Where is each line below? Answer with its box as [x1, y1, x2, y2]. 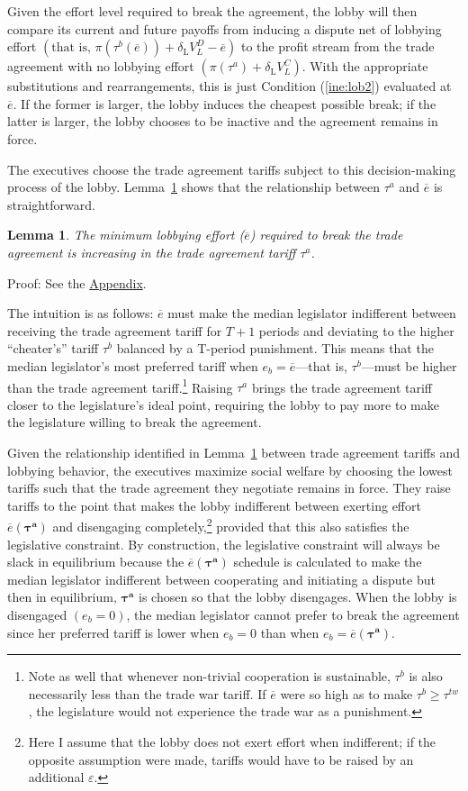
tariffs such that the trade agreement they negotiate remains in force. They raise [7, 478, 451, 497]
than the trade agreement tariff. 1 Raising [7, 375, 233, 396]
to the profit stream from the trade [240, 37, 435, 56]
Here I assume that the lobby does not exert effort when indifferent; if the [28, 732, 436, 750]
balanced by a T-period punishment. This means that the [116, 339, 434, 358]
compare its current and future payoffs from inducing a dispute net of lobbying [7, 19, 442, 38]
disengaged [7, 605, 67, 623]
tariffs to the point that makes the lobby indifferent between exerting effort [7, 496, 421, 514]
